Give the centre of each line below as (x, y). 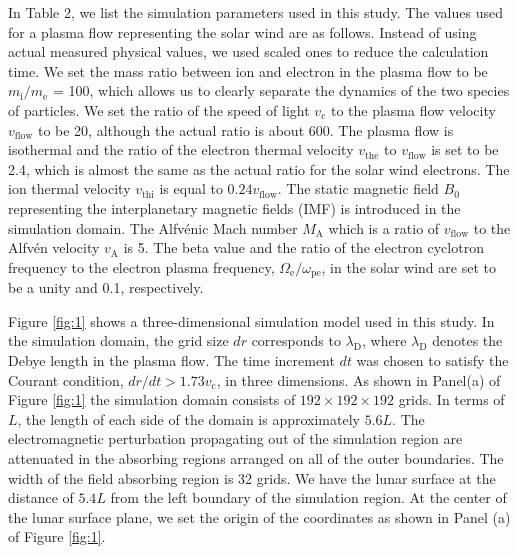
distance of (41, 497)
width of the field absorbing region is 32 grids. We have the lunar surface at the (252, 477)
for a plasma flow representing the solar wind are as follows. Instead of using (242, 31)
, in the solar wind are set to (408, 266)
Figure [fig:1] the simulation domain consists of (152, 399)
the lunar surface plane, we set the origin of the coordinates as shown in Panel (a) (259, 516)
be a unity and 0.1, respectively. (106, 287)
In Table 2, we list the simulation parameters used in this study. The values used (255, 12)
